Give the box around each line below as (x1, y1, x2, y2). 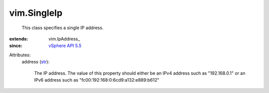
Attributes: (9, 52, 31, 58)
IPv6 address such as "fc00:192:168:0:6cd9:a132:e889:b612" (34, 77, 159, 83)
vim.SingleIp (9, 7, 63, 18)
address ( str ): (21, 59, 50, 65)
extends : (9, 36, 28, 42)
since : (9, 43, 22, 49)
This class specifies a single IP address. (21, 25, 104, 31)
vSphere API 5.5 (48, 43, 82, 49)
